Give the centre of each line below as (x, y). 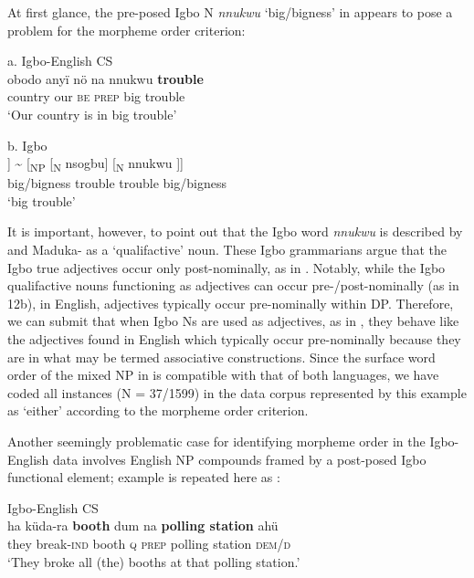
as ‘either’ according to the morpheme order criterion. (158, 410)
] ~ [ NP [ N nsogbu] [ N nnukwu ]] (96, 164)
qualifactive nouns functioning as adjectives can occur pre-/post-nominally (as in (233, 285)
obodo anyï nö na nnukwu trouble (105, 78)
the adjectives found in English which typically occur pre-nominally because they (234, 339)
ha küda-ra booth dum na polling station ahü (143, 525)
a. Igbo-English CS (60, 61)
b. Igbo (27, 145)
